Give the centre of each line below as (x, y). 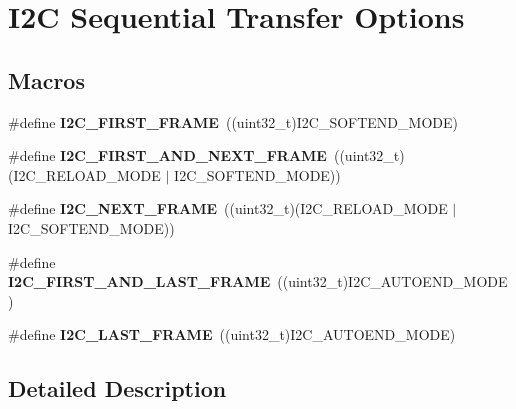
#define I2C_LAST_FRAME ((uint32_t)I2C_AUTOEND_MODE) (232, 334)
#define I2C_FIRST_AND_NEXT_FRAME (167, 155)
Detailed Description (117, 388)
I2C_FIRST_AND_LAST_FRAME (139, 281)
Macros (46, 79)
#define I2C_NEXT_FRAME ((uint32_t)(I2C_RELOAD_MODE (228, 208)
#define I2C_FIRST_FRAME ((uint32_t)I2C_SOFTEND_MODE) (233, 121)
